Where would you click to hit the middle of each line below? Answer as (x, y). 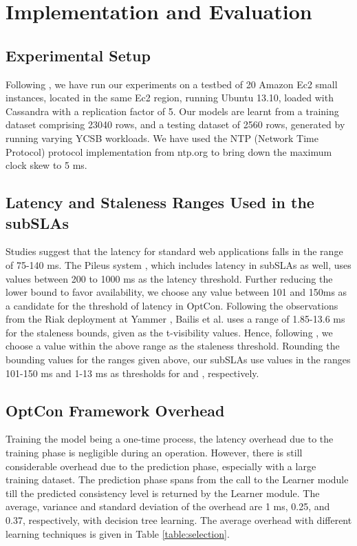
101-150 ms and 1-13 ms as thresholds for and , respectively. (132, 373)
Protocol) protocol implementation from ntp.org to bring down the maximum (169, 151)
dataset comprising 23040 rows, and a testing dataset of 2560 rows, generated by (175, 124)
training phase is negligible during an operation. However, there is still (154, 453)
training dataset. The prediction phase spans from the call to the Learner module (177, 479)
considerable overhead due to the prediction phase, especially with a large (161, 466)
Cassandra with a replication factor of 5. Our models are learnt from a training (172, 111)
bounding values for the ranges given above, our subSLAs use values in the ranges (178, 360)
